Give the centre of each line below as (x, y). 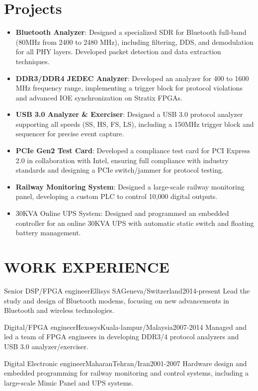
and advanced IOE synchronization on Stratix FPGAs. (99, 97)
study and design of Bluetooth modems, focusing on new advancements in (117, 300)
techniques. (33, 61)
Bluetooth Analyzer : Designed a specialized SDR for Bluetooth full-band (131, 32)
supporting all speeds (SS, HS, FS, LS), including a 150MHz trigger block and (135, 124)
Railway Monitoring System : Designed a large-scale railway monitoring (130, 186)
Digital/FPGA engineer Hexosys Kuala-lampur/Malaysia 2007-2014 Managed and (125, 327)
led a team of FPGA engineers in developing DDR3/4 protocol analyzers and (122, 337)
